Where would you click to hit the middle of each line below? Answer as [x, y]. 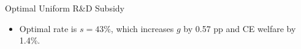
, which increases [142, 28]
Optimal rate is [48, 28]
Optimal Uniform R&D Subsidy [65, 8]
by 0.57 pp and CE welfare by [240, 28]
